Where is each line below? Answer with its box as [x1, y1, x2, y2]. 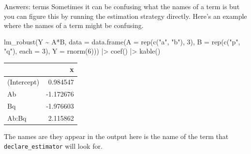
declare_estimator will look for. [4, 140, 103, 151]
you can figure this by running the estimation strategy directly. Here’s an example [4, 11, 247, 21]
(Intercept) [7, 77, 40, 87]
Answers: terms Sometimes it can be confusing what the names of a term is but [4, 1, 240, 11]
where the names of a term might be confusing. [4, 20, 144, 30]
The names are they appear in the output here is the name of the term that [4, 131, 229, 141]
